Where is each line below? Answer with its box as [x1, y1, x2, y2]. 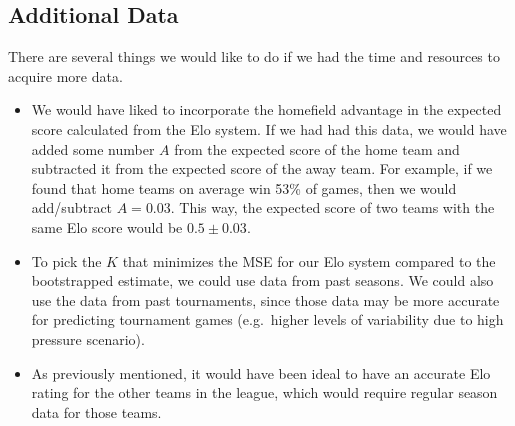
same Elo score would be [31, 216, 183, 237]
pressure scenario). [31, 328, 145, 349]
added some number [31, 138, 155, 159]
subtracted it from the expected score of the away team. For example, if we [31, 158, 493, 179]
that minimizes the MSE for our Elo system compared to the [122, 250, 496, 271]
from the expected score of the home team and [174, 138, 460, 159]
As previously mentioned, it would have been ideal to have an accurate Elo [31, 362, 491, 383]
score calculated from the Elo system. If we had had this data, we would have [31, 118, 507, 139]
